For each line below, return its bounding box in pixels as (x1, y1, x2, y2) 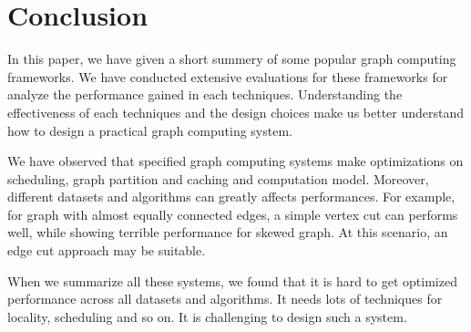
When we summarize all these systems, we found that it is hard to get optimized (7, 271, 457, 290)
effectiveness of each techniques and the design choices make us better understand (7, 102, 465, 121)
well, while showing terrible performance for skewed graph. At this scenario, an (7, 223, 448, 242)
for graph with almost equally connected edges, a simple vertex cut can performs (7, 204, 458, 223)
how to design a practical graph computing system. (7, 120, 292, 140)
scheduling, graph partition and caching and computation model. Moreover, (7, 169, 429, 188)
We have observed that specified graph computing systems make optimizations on (7, 151, 464, 171)
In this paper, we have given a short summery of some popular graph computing (7, 49, 456, 68)
